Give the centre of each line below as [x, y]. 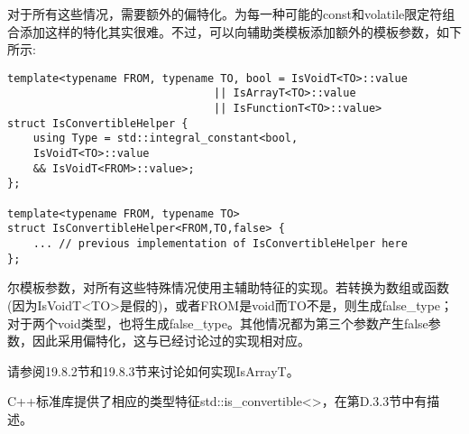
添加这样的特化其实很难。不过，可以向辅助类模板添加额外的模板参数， [228, 31]
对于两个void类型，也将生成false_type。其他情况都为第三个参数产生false [218, 323]
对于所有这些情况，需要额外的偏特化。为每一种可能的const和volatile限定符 [225, 14]
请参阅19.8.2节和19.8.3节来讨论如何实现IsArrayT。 [153, 370]
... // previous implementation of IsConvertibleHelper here [220, 244]
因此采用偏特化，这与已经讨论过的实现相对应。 [171, 341]
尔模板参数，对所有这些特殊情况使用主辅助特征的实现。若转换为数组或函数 [228, 287]
